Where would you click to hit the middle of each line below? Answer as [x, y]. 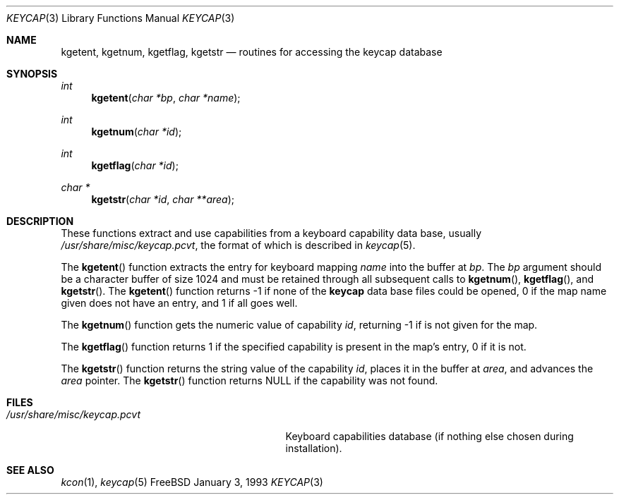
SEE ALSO [30, 470]
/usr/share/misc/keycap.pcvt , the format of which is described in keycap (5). [238, 245]
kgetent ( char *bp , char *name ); [166, 98]
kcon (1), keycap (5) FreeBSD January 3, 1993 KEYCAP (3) [192, 482]
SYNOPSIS [32, 74]
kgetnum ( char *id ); [137, 132]
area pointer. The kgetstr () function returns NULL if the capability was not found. [250, 380]
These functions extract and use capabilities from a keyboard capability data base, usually [271, 233]
